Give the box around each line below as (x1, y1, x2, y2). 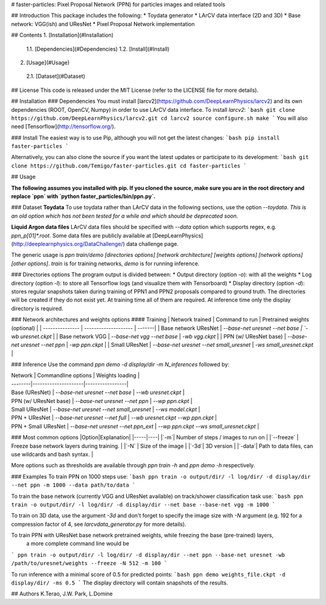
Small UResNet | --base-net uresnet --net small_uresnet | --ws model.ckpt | (11, 406, 200, 413)
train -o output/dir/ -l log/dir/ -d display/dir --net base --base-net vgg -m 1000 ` (11, 501, 276, 508)
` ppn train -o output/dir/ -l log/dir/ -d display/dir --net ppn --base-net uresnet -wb (11, 551, 285, 558)
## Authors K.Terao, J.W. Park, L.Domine (11, 590, 113, 598)
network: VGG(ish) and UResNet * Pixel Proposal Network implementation (11, 20, 195, 27)
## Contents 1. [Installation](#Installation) (11, 31, 114, 39)
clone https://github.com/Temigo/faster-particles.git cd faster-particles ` (11, 162, 247, 169)
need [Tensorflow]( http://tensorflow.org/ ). (11, 123, 116, 130)
